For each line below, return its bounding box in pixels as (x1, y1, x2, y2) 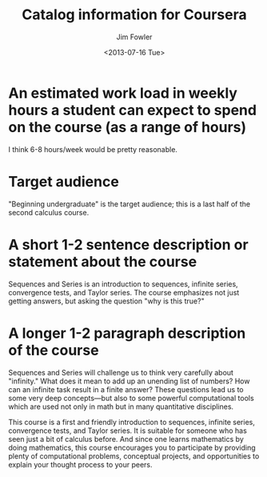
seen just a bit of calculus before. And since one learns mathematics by (8, 434, 244, 443)
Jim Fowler (116, 32, 153, 42)
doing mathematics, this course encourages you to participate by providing (8, 443, 256, 452)
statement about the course (8, 252, 197, 271)
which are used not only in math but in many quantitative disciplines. (8, 402, 234, 411)
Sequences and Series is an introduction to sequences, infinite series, (8, 279, 238, 289)
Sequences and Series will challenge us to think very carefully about (8, 367, 234, 377)
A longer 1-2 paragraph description (8, 324, 246, 342)
